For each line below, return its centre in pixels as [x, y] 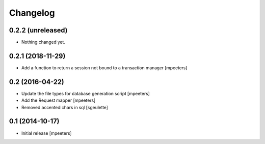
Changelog [32, 13]
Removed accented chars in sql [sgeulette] [65, 107]
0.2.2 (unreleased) [39, 30]
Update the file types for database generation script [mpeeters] [85, 93]
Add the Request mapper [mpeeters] [58, 100]
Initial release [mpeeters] [47, 133]
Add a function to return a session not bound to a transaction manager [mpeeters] [104, 68]
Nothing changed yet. [43, 42]
